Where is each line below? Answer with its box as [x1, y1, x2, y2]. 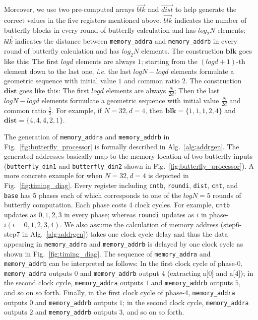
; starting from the [141, 56, 197, 66]
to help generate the [175, 4, 237, 14]
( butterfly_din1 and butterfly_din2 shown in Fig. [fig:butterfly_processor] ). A [4, 160, 254, 171]
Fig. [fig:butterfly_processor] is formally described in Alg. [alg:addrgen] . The [4, 141, 239, 151]
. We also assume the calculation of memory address [60, 219, 219, 229]
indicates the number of [174, 15, 247, 25]
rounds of [212, 190, 242, 200]
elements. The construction [141, 46, 224, 56]
